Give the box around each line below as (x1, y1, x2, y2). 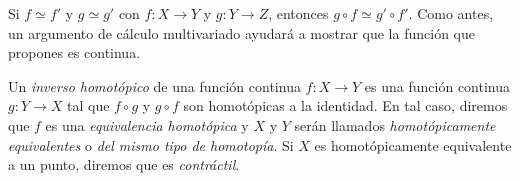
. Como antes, (408, 3, 494, 23)
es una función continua (364, 75, 511, 96)
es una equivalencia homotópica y (45, 114, 249, 135)
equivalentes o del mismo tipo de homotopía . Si (8, 134, 294, 155)
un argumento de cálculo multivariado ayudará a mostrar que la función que (8, 22, 475, 43)
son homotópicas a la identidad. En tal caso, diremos (183, 95, 508, 116)
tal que (67, 95, 110, 116)
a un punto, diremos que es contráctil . (8, 154, 240, 175)
